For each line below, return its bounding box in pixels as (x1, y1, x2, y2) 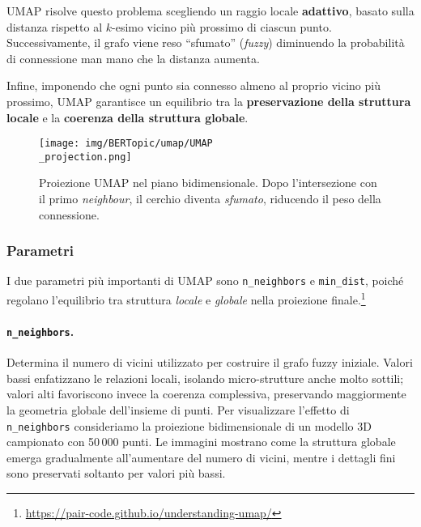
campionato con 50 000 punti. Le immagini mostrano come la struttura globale (6, 433, 396, 450)
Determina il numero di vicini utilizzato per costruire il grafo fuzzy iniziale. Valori (6, 354, 413, 371)
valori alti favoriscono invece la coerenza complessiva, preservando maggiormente (6, 385, 406, 402)
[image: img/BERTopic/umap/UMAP (39, 138, 213, 150)
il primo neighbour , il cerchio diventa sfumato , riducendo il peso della (39, 190, 381, 207)
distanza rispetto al (6, 18, 103, 35)
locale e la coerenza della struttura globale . (6, 108, 249, 125)
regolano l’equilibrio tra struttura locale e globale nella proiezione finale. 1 (6, 289, 366, 308)
